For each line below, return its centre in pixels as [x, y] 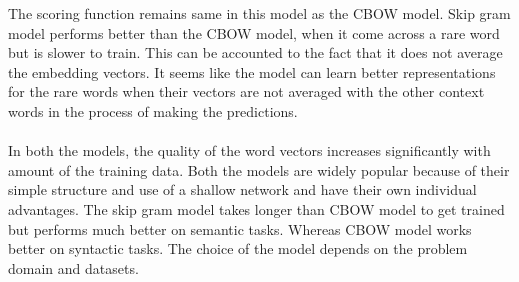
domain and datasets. [73, 267]
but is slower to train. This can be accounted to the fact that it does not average [255, 52]
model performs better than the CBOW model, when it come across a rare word [254, 32]
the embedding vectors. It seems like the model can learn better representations [252, 71]
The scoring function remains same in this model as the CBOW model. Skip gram [259, 13]
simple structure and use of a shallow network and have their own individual [242, 189]
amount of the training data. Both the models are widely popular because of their [259, 169]
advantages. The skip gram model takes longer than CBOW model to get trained [256, 208]
